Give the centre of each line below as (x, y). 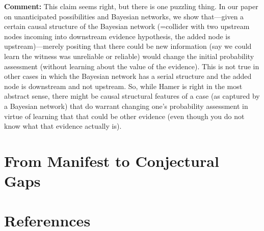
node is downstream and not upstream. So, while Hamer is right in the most (123, 86)
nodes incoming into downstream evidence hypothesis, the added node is (117, 36)
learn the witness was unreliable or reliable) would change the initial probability (129, 56)
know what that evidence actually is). (63, 126)
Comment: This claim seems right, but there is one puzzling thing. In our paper (131, 6)
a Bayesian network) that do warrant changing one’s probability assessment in (126, 106)
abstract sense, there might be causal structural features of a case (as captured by (132, 96)
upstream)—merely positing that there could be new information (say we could (128, 46)
